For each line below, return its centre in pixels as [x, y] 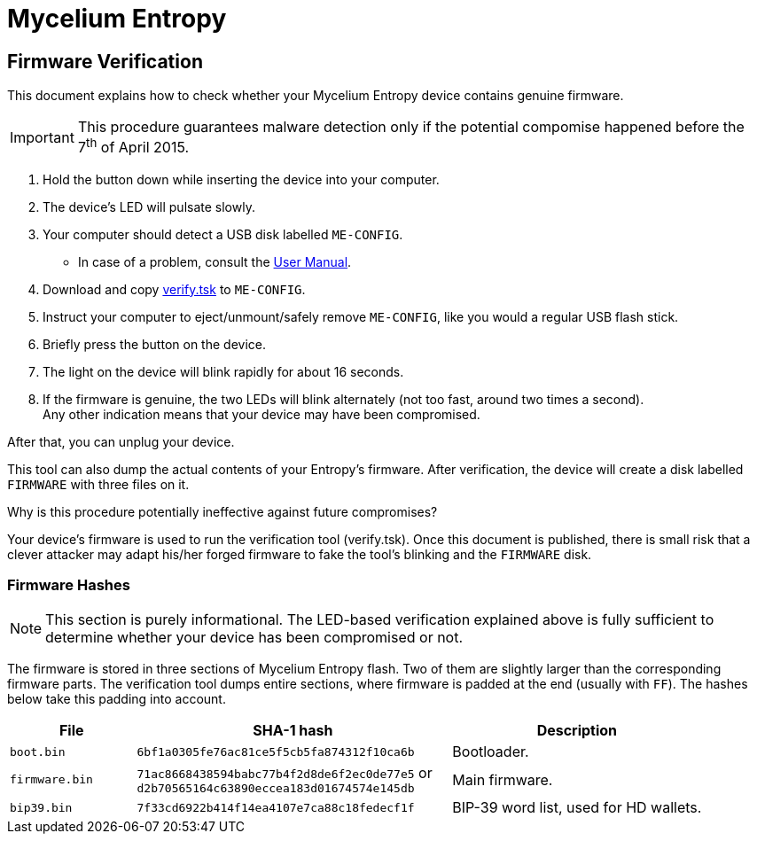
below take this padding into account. [117, 699]
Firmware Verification [105, 61]
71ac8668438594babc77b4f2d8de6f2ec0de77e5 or [285, 773]
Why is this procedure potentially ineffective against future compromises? [222, 511]
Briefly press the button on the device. [154, 344]
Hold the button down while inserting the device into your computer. [241, 179]
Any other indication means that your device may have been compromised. [261, 414]
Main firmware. [503, 779]
